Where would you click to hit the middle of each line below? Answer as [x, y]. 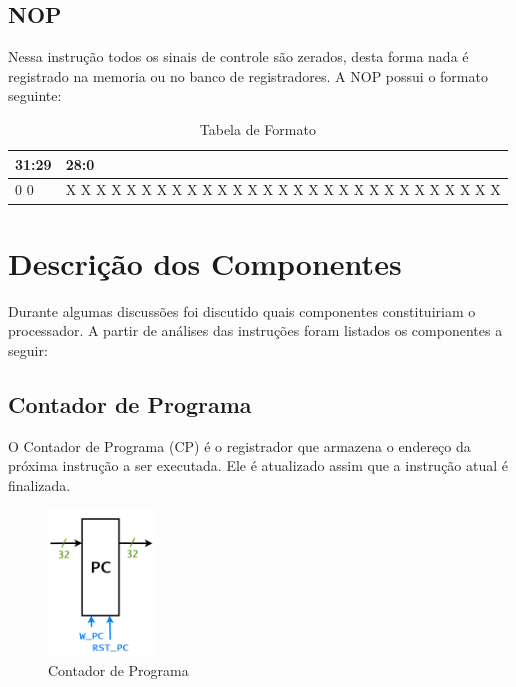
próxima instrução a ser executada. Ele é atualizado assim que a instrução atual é [258, 465]
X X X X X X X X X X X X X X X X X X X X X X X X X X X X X [283, 189]
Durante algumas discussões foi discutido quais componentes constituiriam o [242, 310]
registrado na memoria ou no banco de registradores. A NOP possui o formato [248, 75]
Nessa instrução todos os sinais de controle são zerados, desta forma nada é [238, 56]
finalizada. [39, 484]
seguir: [28, 349]
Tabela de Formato [257, 128]
